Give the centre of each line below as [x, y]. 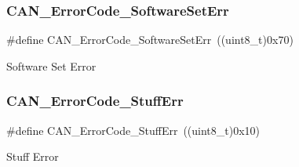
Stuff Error [33, 156]
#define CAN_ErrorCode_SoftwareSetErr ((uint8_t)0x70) [150, 40]
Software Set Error [51, 65]
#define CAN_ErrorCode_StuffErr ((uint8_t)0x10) [133, 130]
